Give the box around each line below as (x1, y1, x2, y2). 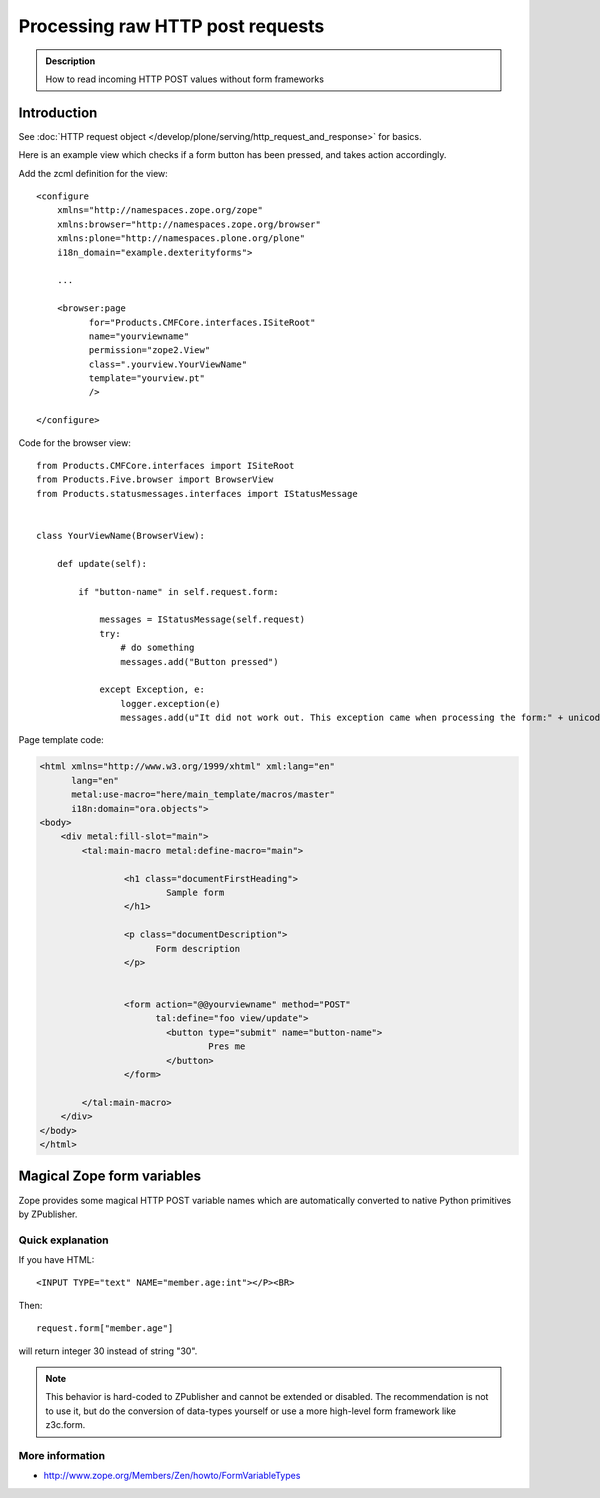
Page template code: (18, 734, 104, 746)
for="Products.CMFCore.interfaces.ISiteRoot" (88, 316, 316, 328)
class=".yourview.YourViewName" (88, 358, 248, 370)
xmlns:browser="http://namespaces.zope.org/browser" (56, 218, 322, 230)
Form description (155, 943, 240, 954)
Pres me (208, 1041, 246, 1052)
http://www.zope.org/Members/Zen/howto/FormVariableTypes (43, 1470, 301, 1482)
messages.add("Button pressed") (120, 656, 279, 667)
